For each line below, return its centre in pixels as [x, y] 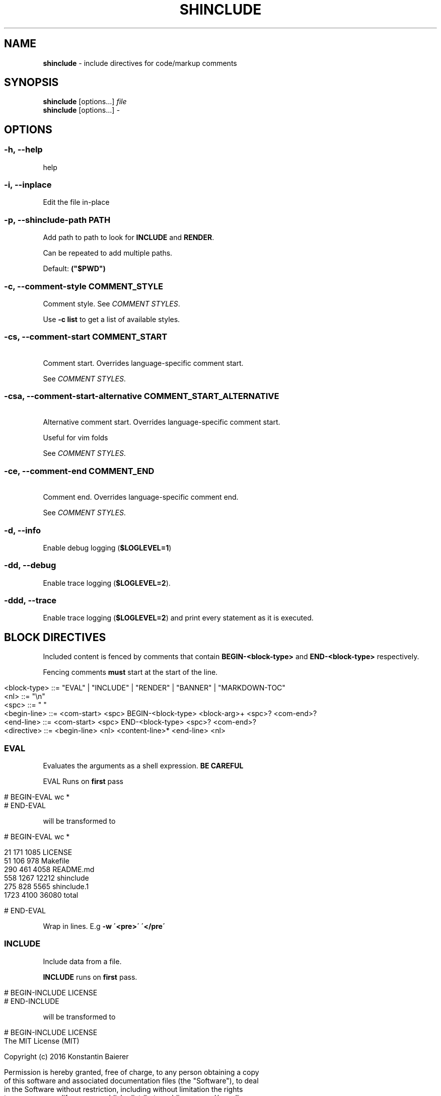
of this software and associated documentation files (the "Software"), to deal [131, 1080]
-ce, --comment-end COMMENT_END [79, 471]
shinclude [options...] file [85, 102]
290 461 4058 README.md [49, 869]
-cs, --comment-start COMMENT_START [86, 337]
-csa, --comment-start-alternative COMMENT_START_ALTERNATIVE [142, 396]
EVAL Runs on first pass [83, 781]
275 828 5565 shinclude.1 [47, 886]
